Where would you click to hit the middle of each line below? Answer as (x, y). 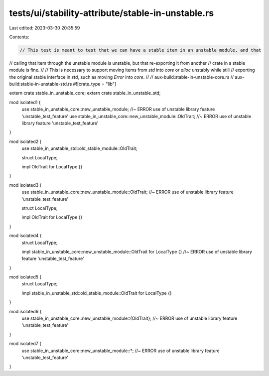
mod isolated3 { (25, 185)
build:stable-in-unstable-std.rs (41, 84)
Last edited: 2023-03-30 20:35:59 (45, 28)
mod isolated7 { (25, 344)
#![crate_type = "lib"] (95, 84)
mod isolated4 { (25, 236)
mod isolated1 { (25, 102)
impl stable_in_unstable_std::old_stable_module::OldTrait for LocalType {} (97, 293)
